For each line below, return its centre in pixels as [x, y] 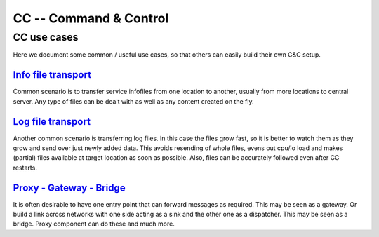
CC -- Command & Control [91, 18]
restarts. [25, 168]
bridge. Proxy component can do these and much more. [94, 224]
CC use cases [46, 37]
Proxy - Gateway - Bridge [69, 188]
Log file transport [52, 122]
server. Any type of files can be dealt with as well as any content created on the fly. [133, 101]
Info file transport [52, 75]
